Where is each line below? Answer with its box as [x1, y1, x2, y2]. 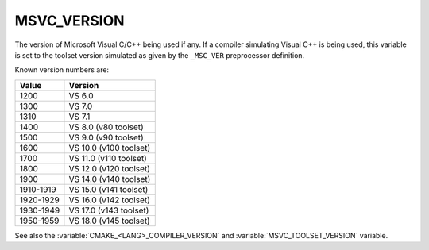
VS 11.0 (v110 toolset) [68, 152, 147, 163]
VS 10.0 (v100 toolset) [68, 142, 151, 153]
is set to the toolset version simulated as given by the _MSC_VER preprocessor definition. [14, 50, 305, 60]
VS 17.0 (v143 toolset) [68, 205, 149, 216]
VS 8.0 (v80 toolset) [68, 121, 145, 133]
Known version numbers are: [14, 65, 110, 75]
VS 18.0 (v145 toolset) [68, 215, 150, 226]
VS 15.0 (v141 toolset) [68, 183, 149, 194]
